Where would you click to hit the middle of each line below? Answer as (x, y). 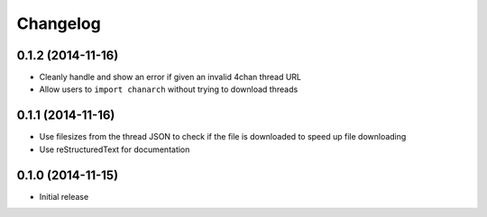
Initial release (64, 196)
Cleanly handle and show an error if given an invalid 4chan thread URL (170, 77)
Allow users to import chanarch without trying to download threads (169, 89)
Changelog (59, 23)
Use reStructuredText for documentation (115, 149)
